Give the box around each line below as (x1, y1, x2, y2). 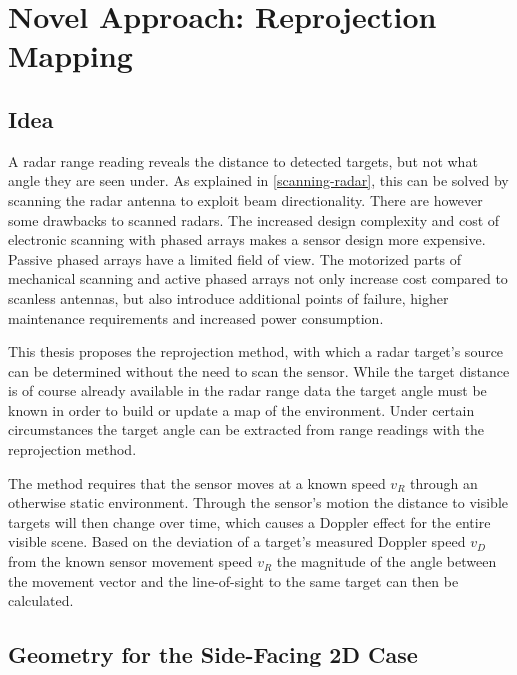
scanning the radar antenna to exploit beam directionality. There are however (8, 189, 483, 210)
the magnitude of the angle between (276, 551, 497, 572)
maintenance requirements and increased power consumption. (8, 307, 384, 328)
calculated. (8, 590, 74, 611)
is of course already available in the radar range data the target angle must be (8, 380, 487, 401)
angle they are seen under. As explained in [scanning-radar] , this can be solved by (8, 170, 509, 191)
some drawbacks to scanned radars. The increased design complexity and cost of (8, 209, 500, 230)
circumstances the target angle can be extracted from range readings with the (8, 419, 485, 440)
